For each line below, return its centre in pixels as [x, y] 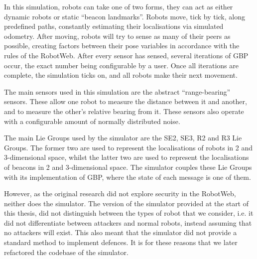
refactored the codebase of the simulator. [66, 252]
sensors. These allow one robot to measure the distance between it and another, [126, 101]
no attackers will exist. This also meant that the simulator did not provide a [121, 232]
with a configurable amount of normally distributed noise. [92, 121]
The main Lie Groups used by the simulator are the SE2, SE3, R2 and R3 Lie [123, 138]
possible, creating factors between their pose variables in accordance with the [122, 46]
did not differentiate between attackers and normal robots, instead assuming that [128, 222]
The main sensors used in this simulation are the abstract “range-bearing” [117, 91]
